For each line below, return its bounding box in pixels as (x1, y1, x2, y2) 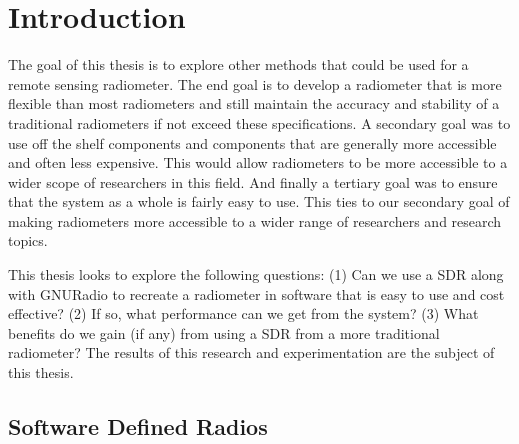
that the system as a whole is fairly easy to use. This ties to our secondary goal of (8, 191, 510, 212)
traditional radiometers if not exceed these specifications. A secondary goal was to (8, 112, 511, 133)
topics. (8, 230, 48, 251)
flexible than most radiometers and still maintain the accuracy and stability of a (8, 93, 500, 114)
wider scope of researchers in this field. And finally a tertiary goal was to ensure (8, 171, 498, 192)
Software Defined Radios (8, 411, 268, 442)
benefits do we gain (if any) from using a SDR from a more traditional (8, 322, 440, 343)
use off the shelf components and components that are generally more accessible (8, 132, 497, 153)
